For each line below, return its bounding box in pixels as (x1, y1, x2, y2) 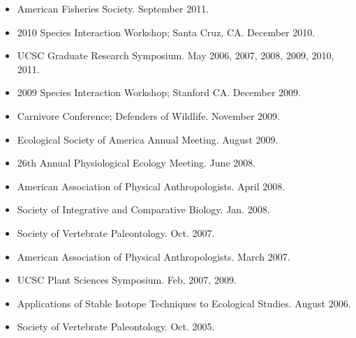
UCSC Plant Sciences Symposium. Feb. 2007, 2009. (17, 272, 237, 287)
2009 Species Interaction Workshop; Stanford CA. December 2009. (17, 85, 301, 100)
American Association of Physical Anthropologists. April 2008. (17, 178, 285, 193)
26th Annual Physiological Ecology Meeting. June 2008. (17, 155, 256, 170)
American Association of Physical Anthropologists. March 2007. (17, 249, 290, 263)
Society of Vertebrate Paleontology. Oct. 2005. (17, 319, 215, 334)
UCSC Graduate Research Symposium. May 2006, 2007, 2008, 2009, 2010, (17, 48, 334, 63)
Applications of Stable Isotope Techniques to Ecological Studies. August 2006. (17, 295, 351, 310)
